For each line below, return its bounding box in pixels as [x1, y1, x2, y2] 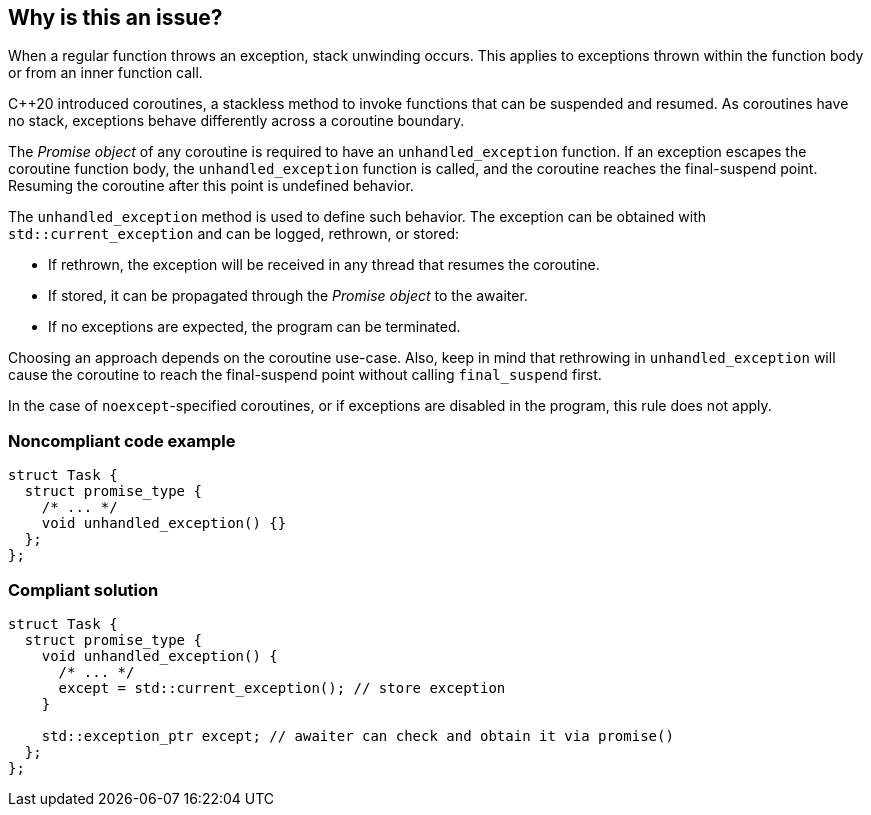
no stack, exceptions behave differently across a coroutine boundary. [8, 112, 465, 130]
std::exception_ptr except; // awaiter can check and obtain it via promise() [41, 727, 674, 744]
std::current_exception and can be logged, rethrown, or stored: [8, 225, 460, 243]
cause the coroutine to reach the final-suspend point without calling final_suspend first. [8, 366, 602, 384]
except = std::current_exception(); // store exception [58, 679, 506, 696]
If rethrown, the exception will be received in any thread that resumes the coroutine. [48, 256, 600, 274]
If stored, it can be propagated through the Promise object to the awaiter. [48, 287, 528, 305]
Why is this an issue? [8, 5, 223, 30]
